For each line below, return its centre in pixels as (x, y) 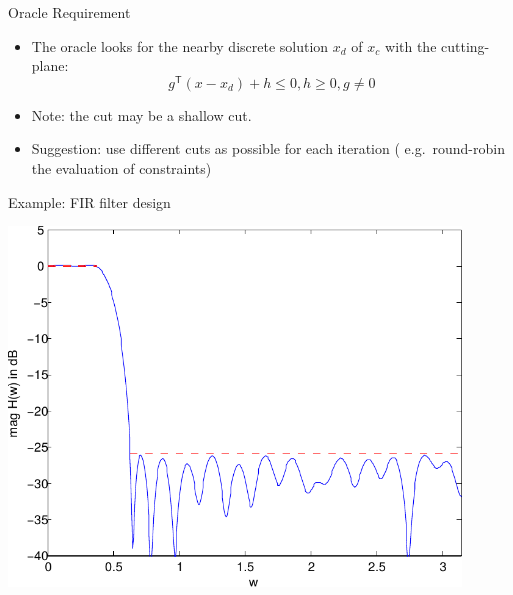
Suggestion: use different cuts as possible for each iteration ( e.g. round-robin (268, 148)
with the (411, 45)
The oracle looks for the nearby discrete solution (180, 45)
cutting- (465, 45)
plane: (50, 65)
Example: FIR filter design (89, 201)
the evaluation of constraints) (121, 168)
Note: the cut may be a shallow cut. (141, 114)
